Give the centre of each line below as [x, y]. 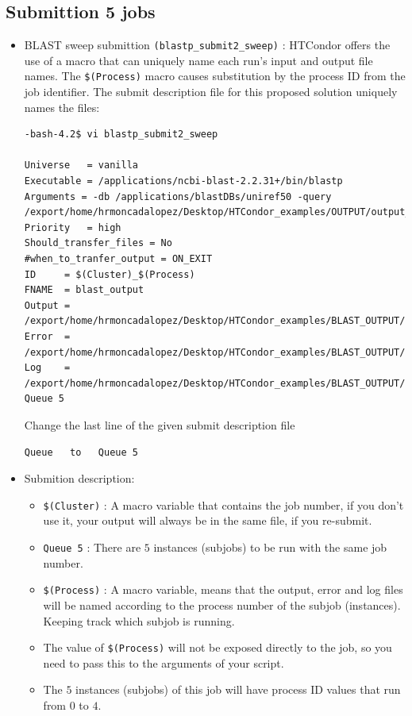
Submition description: [79, 478]
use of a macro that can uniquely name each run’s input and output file [198, 60]
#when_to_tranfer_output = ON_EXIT [118, 259]
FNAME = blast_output [84, 290]
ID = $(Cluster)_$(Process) [110, 274]
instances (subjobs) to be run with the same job [270, 547]
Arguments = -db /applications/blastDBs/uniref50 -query [178, 196]
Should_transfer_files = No [98, 243]
